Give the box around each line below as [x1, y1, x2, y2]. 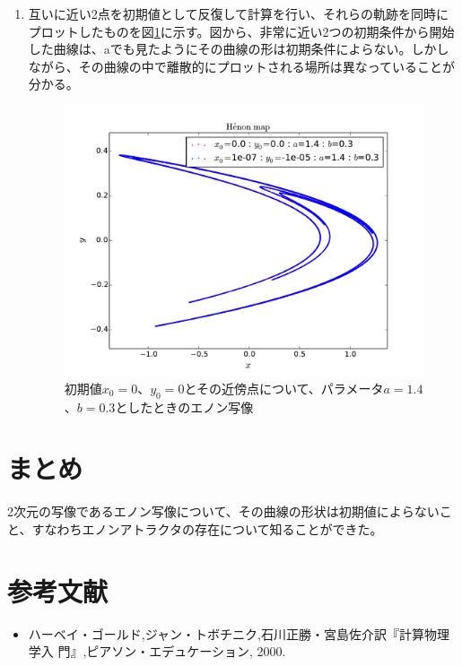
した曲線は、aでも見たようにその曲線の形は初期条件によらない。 [28, 39, 412, 58]
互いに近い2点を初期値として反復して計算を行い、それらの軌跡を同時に [28, 4, 449, 22]
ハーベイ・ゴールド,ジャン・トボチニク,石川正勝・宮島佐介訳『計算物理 [28, 624, 449, 643]
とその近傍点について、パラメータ [184, 378, 384, 397]
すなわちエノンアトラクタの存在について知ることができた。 [31, 519, 383, 538]
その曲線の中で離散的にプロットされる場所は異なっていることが [78, 56, 456, 75]
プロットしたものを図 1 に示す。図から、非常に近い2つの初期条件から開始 [28, 22, 455, 40]
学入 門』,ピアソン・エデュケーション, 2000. [28, 642, 286, 661]
